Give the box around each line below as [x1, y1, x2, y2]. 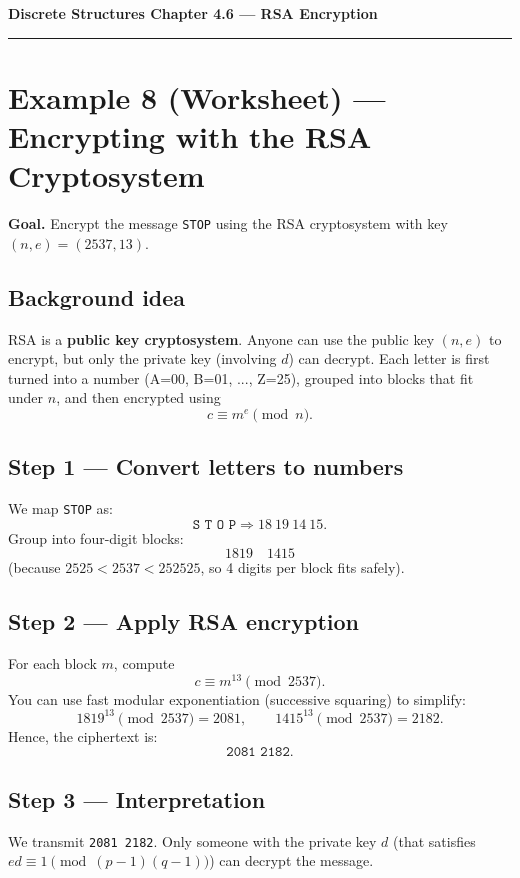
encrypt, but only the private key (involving [8, 348, 277, 369]
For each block [8, 653, 97, 674]
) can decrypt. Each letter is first [288, 348, 490, 369]
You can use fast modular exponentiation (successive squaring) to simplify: [8, 688, 466, 709]
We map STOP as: [8, 498, 113, 519]
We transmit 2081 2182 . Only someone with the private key [8, 830, 377, 851]
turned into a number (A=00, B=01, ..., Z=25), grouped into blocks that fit [8, 367, 474, 388]
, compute [113, 653, 175, 674]
